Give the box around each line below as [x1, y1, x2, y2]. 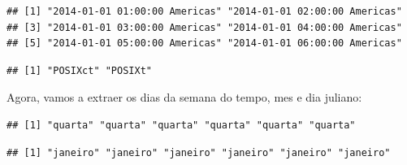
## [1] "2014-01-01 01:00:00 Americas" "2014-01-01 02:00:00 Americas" [6, 6, 402, 17]
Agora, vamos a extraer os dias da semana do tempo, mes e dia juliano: [6, 89, 362, 106]
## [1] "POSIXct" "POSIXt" [6, 64, 152, 76]
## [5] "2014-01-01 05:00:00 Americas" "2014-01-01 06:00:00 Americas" [6, 37, 402, 50]
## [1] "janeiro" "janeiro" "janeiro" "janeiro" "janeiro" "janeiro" [6, 146, 391, 158]
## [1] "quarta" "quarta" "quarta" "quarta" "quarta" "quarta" [6, 119, 356, 131]
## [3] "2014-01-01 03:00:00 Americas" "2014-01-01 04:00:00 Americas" [6, 21, 402, 33]
